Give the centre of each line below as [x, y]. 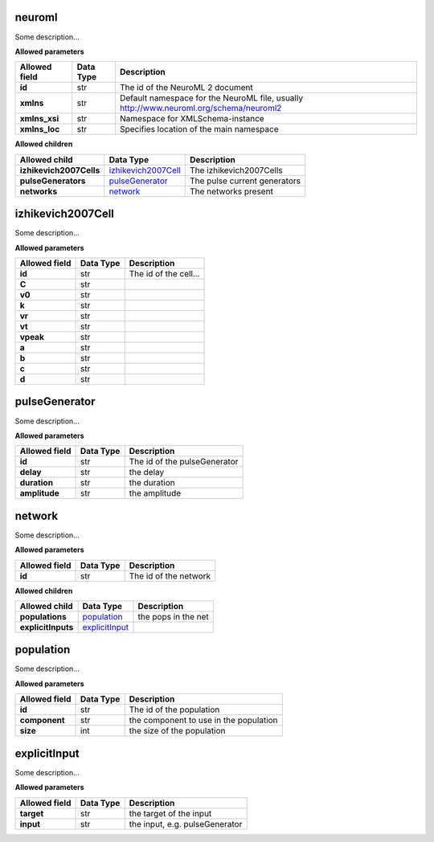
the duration [152, 483]
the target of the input [170, 813]
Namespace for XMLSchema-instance [192, 119]
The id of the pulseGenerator [184, 462]
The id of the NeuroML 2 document [186, 88]
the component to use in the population [203, 721]
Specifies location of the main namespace [199, 129]
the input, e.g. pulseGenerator [186, 824]
